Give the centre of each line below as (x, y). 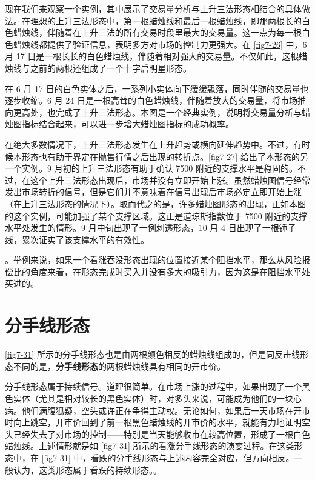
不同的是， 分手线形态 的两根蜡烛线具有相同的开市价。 (119, 366)
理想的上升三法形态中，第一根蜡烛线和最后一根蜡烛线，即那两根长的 (166, 20)
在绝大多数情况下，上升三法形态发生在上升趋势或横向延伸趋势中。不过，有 (153, 144)
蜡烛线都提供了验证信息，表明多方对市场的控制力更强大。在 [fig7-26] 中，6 (160, 44)
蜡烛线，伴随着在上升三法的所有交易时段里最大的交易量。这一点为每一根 (157, 32)
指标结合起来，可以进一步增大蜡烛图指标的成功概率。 (128, 124)
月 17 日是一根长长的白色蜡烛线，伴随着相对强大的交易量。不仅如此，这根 (152, 56)
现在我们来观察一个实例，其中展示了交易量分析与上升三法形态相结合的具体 (153, 8)
